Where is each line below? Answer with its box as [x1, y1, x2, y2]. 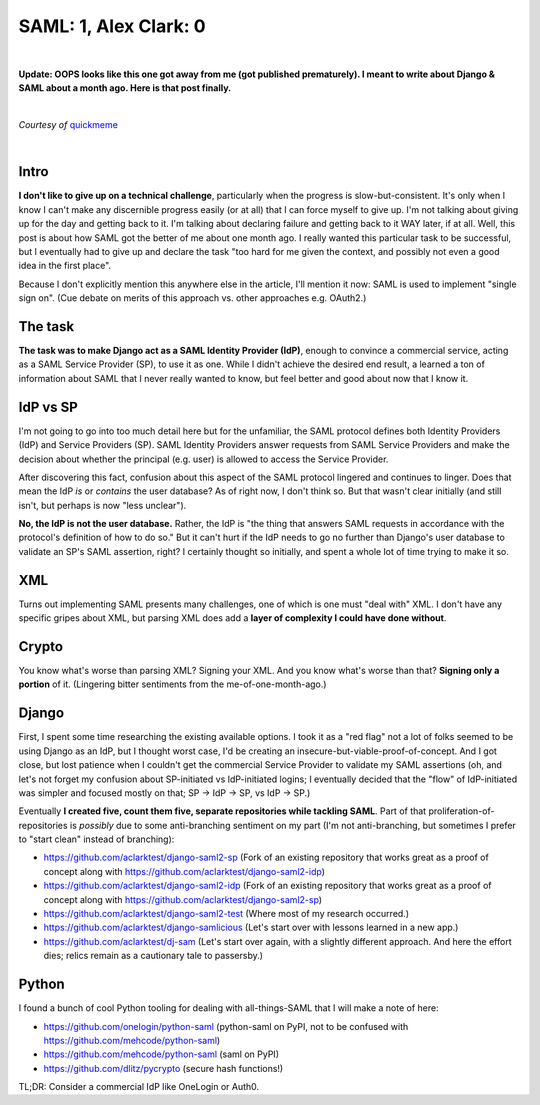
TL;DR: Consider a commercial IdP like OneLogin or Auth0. [18, 1081, 260, 1093]
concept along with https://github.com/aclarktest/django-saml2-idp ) [43, 865, 325, 877]
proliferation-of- [428, 805, 495, 817]
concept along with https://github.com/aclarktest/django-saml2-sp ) [43, 893, 323, 905]
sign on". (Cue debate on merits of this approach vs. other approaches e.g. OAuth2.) [18, 292, 367, 304]
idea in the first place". [18, 260, 112, 272]
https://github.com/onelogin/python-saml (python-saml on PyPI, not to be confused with [43, 1020, 409, 1032]
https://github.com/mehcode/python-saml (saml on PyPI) [43, 1048, 280, 1060]
